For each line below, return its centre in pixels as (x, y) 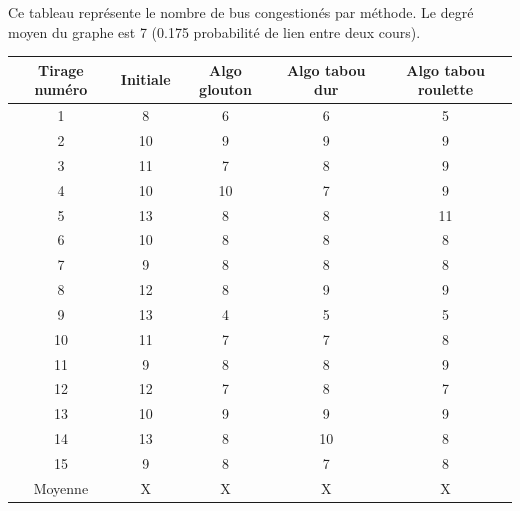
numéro (61, 89)
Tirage (61, 69)
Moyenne (61, 487)
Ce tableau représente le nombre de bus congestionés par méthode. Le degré (241, 12)
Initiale (145, 79)
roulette (445, 89)
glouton (225, 89)
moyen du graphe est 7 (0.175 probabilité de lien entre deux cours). (214, 31)
